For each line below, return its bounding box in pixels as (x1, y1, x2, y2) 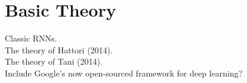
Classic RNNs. (5, 32, 57, 44)
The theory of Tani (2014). (5, 55, 103, 68)
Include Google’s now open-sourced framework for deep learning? (5, 66, 243, 79)
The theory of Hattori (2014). (5, 43, 113, 56)
